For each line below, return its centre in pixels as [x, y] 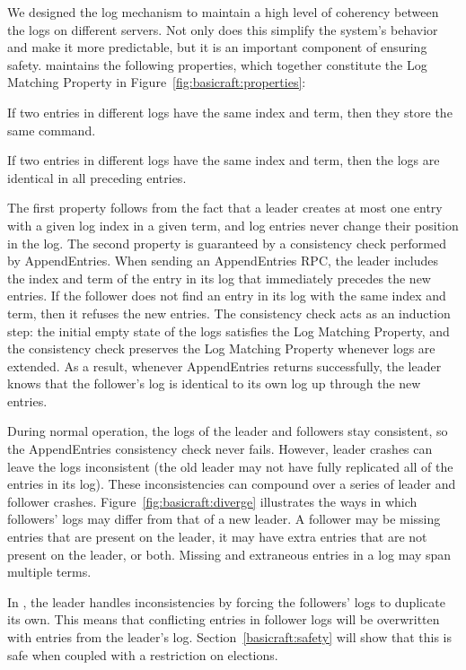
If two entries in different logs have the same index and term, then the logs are [224, 160]
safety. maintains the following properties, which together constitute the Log [217, 64]
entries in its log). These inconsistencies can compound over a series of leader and [232, 484]
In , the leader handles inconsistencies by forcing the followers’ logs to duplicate [226, 601]
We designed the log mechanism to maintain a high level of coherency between [223, 12]
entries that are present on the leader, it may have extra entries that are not [217, 537]
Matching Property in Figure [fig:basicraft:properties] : [157, 82]
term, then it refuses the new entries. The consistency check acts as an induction [229, 313]
